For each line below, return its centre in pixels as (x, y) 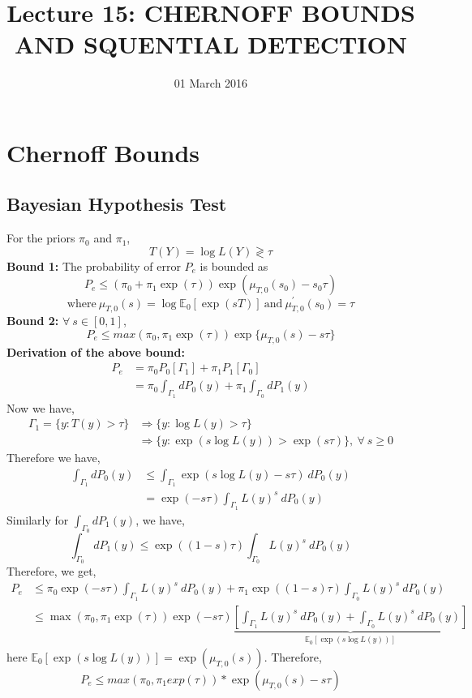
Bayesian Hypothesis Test (117, 204)
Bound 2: (33, 321)
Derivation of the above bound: (96, 351)
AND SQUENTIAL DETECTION (211, 44)
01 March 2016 (211, 83)
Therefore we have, (54, 458)
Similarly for (38, 519)
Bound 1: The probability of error (94, 265)
